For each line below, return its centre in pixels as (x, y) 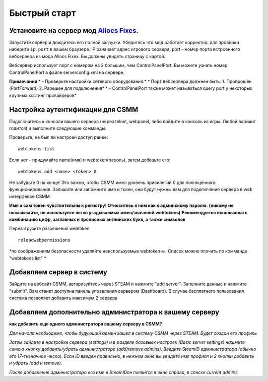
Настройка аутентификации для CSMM (74, 109)
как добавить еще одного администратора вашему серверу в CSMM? (86, 324)
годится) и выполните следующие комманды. (58, 128)
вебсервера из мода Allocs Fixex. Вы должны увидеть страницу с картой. (87, 56)
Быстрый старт (43, 13)
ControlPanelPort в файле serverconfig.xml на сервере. (67, 72)
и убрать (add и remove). (35, 363)
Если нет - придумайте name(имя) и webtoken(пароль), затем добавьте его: (90, 160)
